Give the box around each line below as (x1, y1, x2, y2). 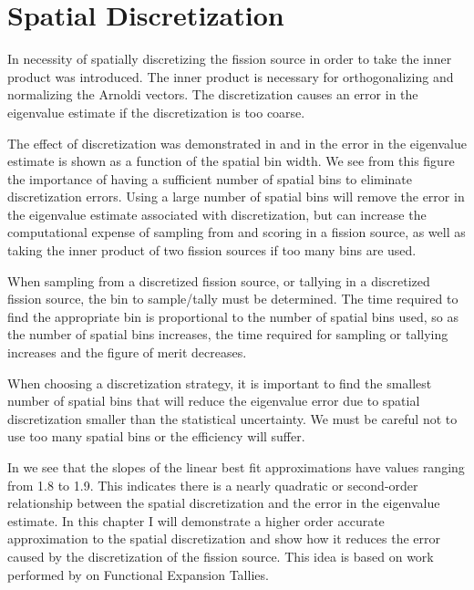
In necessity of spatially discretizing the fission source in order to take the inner (7, 49, 452, 68)
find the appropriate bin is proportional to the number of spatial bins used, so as (7, 306, 459, 326)
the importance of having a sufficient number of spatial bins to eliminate (7, 169, 413, 188)
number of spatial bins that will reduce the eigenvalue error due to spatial (7, 391, 420, 410)
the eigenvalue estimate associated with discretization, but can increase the (7, 204, 427, 223)
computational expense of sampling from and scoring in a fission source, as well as (7, 223, 466, 242)
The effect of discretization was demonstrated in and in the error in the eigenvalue (7, 133, 467, 152)
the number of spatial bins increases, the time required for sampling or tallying (7, 325, 448, 344)
